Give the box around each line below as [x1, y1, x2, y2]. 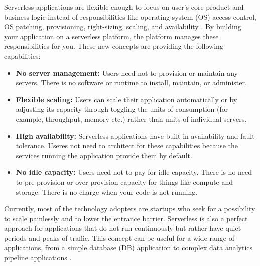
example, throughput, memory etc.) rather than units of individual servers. [16, 113, 247, 124]
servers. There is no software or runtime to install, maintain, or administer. [16, 77, 247, 88]
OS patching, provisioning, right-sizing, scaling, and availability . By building [4, 21, 241, 32]
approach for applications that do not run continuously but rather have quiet [4, 223, 241, 233]
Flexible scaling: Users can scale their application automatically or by [16, 94, 237, 104]
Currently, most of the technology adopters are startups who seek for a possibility [4, 203, 255, 214]
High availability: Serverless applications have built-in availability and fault [16, 130, 255, 141]
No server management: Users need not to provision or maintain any [16, 67, 238, 78]
